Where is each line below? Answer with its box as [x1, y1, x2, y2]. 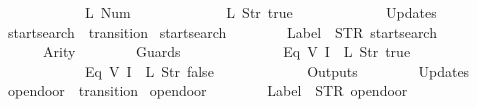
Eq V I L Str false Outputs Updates [84, 60, 470, 81]
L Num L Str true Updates [84, 2, 437, 22]
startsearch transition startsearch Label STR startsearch [7, 21, 437, 42]
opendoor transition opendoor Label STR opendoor [7, 80, 408, 101]
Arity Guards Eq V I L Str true [42, 41, 411, 62]
